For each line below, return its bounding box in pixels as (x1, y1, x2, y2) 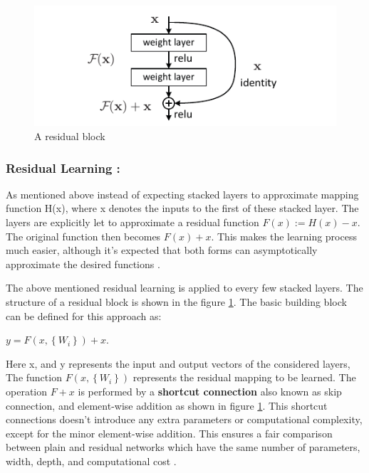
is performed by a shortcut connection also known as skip (78, 383, 342, 398)
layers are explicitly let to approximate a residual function (6, 215, 259, 230)
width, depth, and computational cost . (6, 453, 177, 468)
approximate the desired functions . (6, 256, 160, 271)
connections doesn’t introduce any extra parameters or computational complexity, (6, 412, 363, 427)
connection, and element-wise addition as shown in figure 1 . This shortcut (6, 398, 328, 413)
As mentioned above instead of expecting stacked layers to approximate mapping (6, 186, 359, 201)
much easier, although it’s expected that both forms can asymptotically (6, 243, 318, 257)
